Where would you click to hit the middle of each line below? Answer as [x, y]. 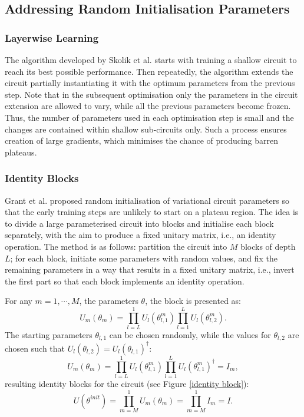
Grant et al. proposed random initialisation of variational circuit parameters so [147, 200]
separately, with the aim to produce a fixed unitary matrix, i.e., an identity [141, 235]
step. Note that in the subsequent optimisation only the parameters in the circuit [151, 94]
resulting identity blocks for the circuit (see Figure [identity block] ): [127, 384]
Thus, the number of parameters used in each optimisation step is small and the [149, 117]
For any [19, 301]
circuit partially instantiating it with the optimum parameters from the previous [150, 83]
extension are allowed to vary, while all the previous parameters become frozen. [148, 106]
